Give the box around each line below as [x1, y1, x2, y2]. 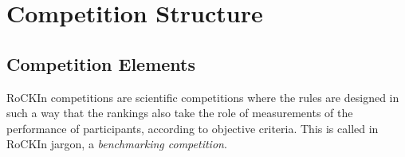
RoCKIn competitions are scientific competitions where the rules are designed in [6, 88, 399, 105]
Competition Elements [6, 51, 196, 76]
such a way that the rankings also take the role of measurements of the [6, 104, 353, 121]
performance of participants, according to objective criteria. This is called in [6, 120, 379, 136]
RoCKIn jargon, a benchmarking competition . [6, 135, 227, 152]
